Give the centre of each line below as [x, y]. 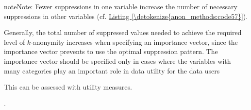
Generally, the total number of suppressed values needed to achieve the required [123, 32]
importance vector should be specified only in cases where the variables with [117, 61]
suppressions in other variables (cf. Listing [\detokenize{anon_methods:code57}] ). [126, 16]
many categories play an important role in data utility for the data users [112, 70]
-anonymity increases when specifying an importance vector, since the [134, 42]
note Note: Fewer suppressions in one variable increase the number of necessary [121, 6]
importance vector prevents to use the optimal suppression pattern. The [111, 51]
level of [15, 42]
